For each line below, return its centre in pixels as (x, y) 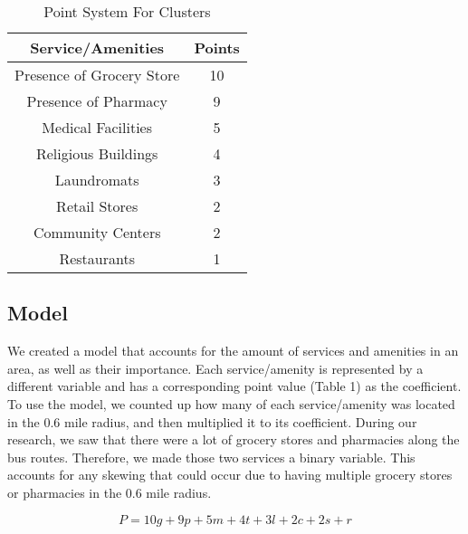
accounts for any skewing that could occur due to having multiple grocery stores (230, 475)
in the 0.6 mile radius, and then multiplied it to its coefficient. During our (212, 421)
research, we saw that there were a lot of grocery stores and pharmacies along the (234, 439)
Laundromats (97, 180)
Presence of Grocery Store (97, 75)
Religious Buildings (97, 153)
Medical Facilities (97, 127)
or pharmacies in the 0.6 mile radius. (110, 492)
